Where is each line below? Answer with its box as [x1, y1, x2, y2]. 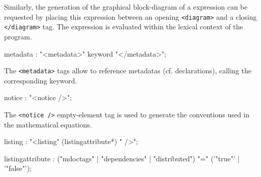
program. [4, 31, 32, 41]
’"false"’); [4, 163, 32, 173]
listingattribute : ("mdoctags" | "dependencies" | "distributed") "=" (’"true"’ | [4, 153, 240, 163]
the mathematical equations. [4, 119, 92, 129]
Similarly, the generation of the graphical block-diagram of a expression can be [4, 2, 248, 12]
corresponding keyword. [4, 75, 77, 85]
